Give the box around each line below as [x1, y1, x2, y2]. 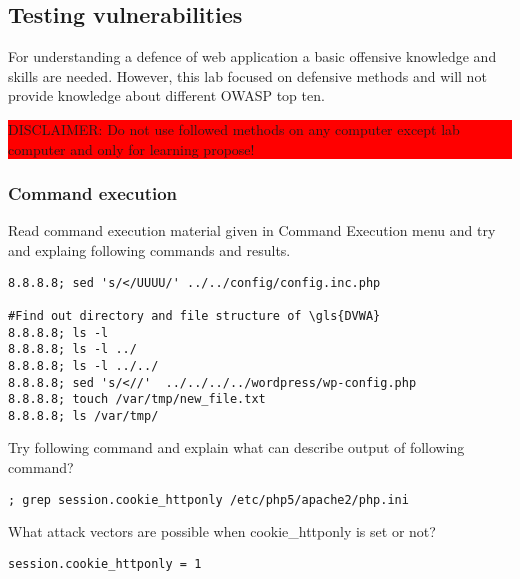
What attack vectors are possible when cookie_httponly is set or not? [8, 521, 436, 542]
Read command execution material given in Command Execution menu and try [8, 220, 496, 241]
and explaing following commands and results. [8, 239, 291, 260]
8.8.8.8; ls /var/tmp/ [8, 408, 159, 423]
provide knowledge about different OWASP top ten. [8, 85, 325, 106]
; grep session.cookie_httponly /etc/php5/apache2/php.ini [8, 492, 409, 507]
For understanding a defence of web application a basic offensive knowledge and [8, 46, 497, 67]
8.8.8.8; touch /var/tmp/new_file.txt [8, 392, 266, 407]
